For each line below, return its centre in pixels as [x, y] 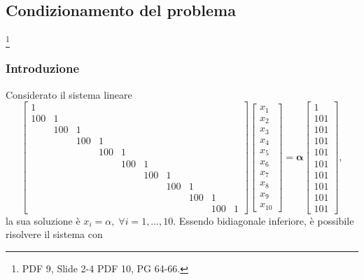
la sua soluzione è [43, 220]
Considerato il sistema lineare [69, 94]
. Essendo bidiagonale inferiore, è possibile [264, 220]
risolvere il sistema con [54, 234]
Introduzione [43, 68]
